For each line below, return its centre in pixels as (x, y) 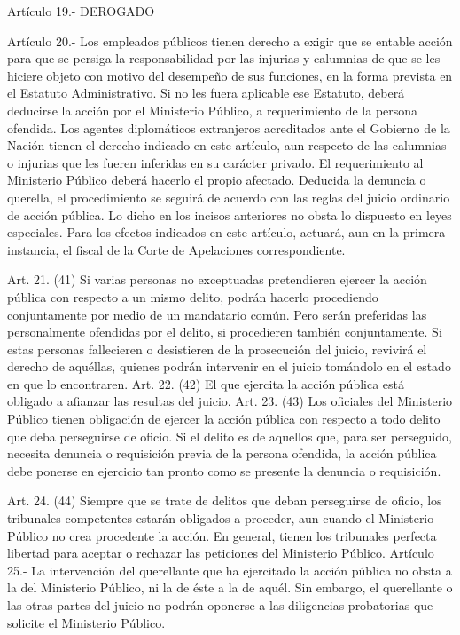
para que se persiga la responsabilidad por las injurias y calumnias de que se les (224, 58)
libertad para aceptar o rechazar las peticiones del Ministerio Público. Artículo (221, 553)
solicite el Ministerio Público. (86, 622)
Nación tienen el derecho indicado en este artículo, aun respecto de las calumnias (227, 145)
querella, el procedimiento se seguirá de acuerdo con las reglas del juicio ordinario (229, 197)
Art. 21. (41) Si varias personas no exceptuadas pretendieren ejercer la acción (217, 279)
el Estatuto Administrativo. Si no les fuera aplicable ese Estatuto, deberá (206, 93)
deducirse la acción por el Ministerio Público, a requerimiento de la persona (213, 110)
